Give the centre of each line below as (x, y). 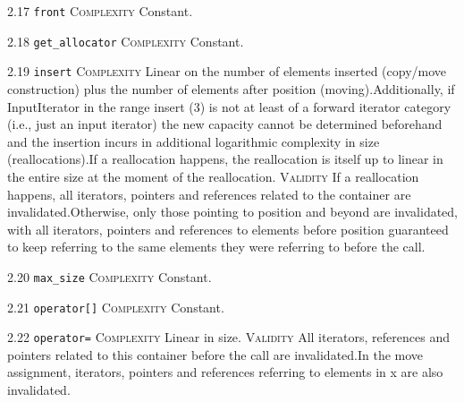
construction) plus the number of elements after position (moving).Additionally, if (231, 88)
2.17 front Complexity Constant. (100, 11)
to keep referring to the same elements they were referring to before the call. (216, 247)
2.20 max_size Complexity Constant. (110, 276)
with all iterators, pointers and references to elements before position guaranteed (228, 229)
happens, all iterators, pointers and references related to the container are (209, 194)
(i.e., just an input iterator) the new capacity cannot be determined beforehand (225, 124)
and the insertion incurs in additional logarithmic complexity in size (194, 141)
